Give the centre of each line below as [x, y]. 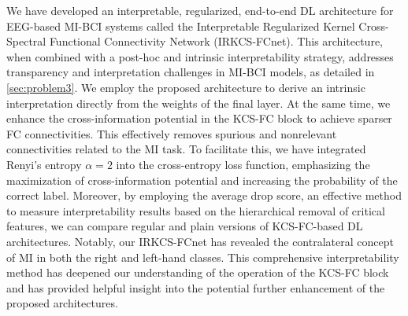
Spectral [26, 41]
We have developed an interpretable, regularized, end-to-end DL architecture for [200, 10]
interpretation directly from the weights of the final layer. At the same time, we [198, 103]
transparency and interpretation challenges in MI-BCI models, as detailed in [191, 72]
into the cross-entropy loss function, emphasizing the [243, 164]
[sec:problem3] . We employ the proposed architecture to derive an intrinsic [186, 87]
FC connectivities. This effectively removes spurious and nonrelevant [172, 133]
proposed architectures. [62, 303]
